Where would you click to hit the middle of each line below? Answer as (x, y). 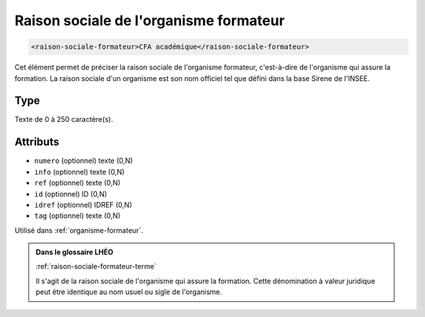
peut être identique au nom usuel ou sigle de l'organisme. (129, 292)
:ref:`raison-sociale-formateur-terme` (96, 267)
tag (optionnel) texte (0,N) (78, 216)
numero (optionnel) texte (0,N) (83, 160)
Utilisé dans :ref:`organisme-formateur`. (79, 230)
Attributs (37, 142)
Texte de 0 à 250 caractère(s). (64, 120)
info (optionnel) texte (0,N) (79, 171)
